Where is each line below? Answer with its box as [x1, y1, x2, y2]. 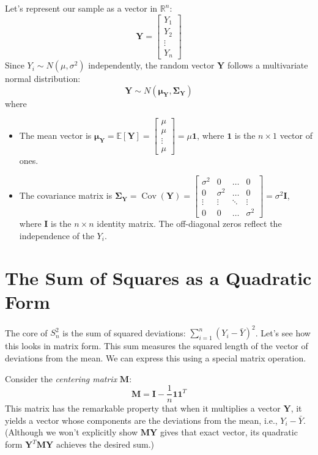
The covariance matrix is [19, 189, 113, 202]
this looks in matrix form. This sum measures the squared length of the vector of [5, 339, 308, 352]
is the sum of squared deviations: [62, 326, 186, 339]
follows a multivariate [227, 59, 308, 72]
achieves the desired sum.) [56, 438, 155, 450]
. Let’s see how [255, 326, 311, 339]
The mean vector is [19, 128, 92, 141]
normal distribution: [5, 72, 81, 85]
